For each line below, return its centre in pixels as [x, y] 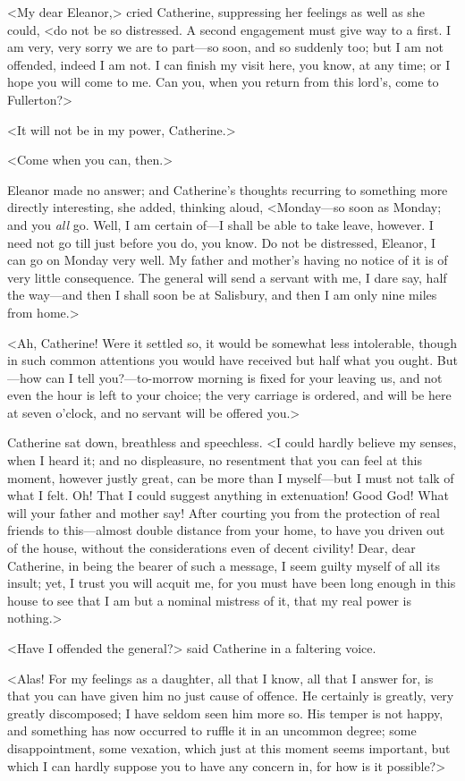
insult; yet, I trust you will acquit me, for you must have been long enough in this [232, 583]
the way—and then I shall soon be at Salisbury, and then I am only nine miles [222, 295]
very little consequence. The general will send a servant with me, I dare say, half [227, 277]
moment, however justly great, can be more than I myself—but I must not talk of [231, 477]
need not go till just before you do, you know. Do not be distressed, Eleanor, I [222, 242]
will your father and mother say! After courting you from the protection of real [224, 512]
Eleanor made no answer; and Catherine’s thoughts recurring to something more [228, 189]
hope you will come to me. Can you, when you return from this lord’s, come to [223, 82]
